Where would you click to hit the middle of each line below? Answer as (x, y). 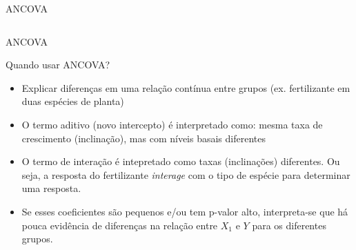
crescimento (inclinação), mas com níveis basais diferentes (144, 138)
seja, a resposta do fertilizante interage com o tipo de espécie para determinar (186, 174)
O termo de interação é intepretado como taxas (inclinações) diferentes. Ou (181, 161)
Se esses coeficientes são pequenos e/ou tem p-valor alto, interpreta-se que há (185, 211)
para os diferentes (289, 225)
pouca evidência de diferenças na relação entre (120, 225)
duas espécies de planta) (73, 101)
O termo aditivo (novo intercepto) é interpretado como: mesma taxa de (172, 124)
